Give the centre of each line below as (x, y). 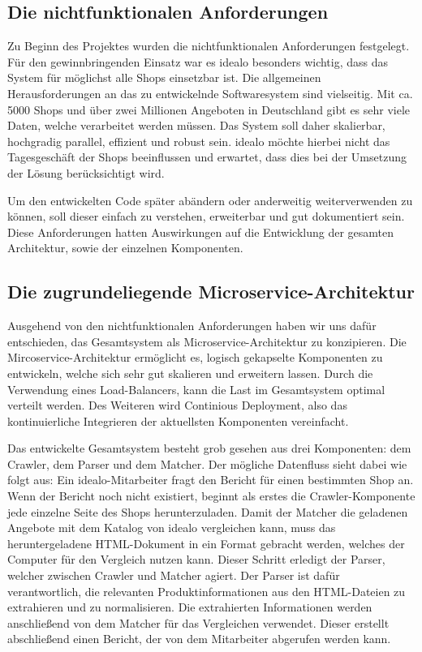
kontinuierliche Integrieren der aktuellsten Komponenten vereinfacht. (178, 420)
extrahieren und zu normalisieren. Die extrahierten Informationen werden (190, 607)
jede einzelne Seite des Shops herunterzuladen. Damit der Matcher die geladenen (208, 511)
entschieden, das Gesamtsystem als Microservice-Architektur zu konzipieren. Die (207, 341)
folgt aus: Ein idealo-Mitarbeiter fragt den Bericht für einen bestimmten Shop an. (211, 480)
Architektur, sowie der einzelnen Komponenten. (125, 248)
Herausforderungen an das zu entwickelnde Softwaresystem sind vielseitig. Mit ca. (210, 93)
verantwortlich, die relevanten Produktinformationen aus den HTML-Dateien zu (207, 591)
